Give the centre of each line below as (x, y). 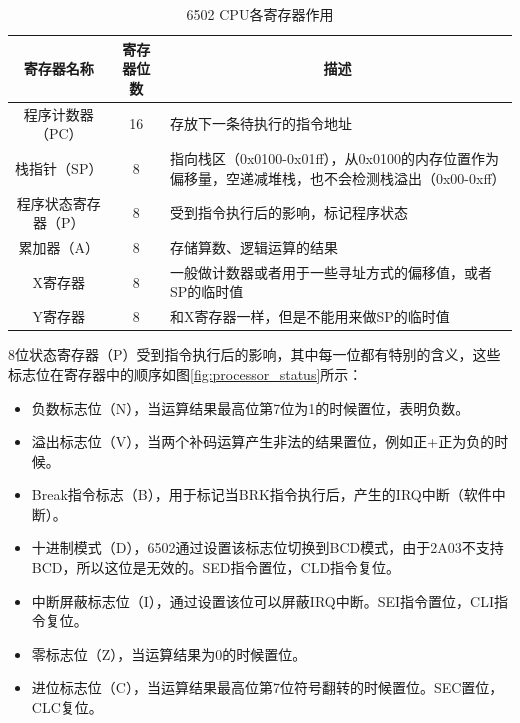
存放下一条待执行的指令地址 (260, 123)
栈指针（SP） (59, 167)
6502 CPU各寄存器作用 (260, 14)
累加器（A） (59, 246)
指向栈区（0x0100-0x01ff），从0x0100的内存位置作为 (334, 158)
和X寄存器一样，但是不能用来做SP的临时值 (309, 316)
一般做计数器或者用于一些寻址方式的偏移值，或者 (330, 271)
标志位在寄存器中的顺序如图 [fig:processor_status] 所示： (185, 373)
